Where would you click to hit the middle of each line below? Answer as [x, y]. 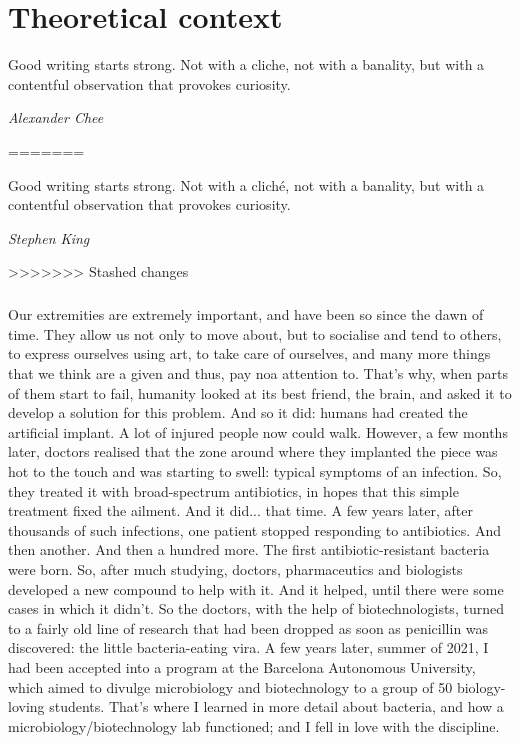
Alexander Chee [56, 117]
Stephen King [49, 237]
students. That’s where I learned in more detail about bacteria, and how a [276, 706]
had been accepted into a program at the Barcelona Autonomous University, [242, 666]
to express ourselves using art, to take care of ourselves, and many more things [249, 353]
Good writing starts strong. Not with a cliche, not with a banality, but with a [246, 64]
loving [26, 706]
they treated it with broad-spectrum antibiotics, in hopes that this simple [233, 490]
